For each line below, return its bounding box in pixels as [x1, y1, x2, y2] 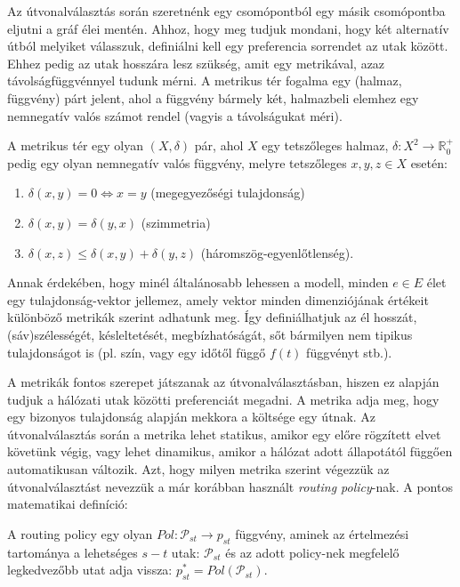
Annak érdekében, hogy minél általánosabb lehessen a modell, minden [7, 273, 389, 292]
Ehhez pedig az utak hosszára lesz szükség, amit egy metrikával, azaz [7, 53, 385, 72]
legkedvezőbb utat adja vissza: [7, 560, 173, 579]
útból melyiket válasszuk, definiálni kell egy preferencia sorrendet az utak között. [7, 36, 448, 55]
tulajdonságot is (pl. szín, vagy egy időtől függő [7, 342, 266, 361]
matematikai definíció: [7, 495, 128, 513]
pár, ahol [194, 136, 244, 155]
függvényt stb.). [306, 342, 392, 361]
